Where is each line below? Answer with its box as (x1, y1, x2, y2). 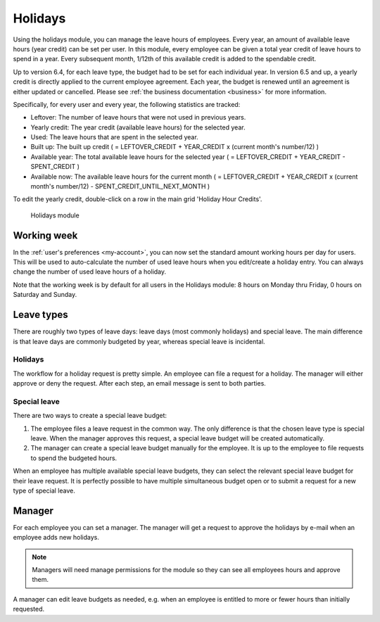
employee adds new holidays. (13, 533, 100, 542)
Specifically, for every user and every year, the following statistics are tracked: (13, 100, 241, 108)
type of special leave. (13, 486, 75, 495)
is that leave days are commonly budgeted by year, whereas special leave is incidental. (13, 337, 265, 345)
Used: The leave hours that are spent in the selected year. (30, 133, 198, 141)
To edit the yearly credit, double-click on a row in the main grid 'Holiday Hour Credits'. (13, 195, 262, 203)
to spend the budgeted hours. (30, 454, 118, 462)
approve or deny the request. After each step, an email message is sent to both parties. (13, 379, 267, 388)
